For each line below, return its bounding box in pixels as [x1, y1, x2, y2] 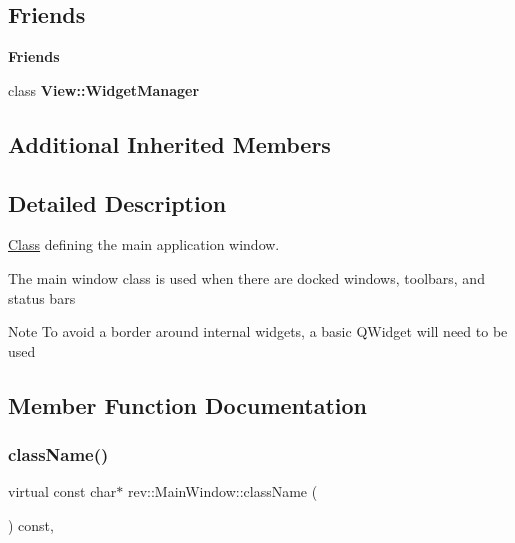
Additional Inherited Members [8, 128, 331, 159]
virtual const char [8, 481, 117, 502]
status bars [8, 287, 76, 308]
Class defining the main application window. [8, 234, 280, 255]
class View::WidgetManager [8, 79, 200, 100]
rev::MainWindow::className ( [127, 481, 318, 502]
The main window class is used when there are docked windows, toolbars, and [8, 267, 485, 288]
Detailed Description [8, 187, 227, 218]
